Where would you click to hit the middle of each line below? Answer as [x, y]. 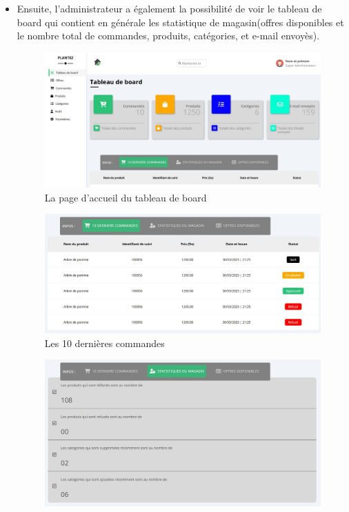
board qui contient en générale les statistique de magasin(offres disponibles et [180, 22]
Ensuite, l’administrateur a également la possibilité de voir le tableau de [169, 8]
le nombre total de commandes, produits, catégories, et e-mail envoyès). [168, 36]
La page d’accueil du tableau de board [126, 197]
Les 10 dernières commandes [104, 343]
